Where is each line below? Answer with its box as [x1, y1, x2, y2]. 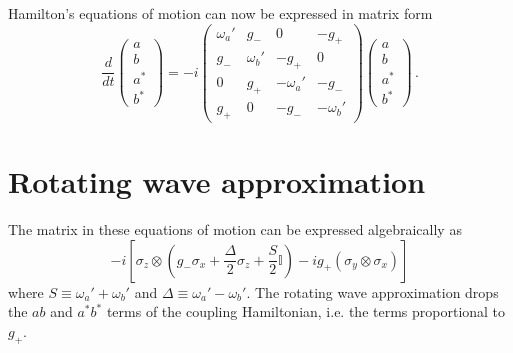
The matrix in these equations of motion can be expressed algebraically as [8, 219, 462, 240]
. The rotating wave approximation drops [246, 281, 499, 302]
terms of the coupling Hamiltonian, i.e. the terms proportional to [106, 301, 506, 322]
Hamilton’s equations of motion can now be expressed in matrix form [8, 3, 433, 23]
